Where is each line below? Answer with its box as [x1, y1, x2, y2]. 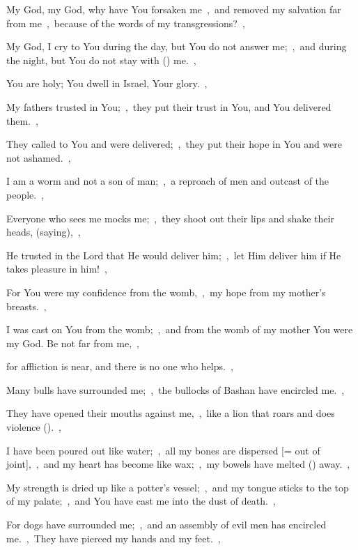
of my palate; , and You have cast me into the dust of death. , [6, 494, 276, 508]
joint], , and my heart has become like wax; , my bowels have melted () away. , [6, 457, 350, 471]
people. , [6, 187, 45, 201]
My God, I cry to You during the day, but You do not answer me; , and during [6, 39, 347, 54]
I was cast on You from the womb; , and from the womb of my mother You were [6, 322, 353, 337]
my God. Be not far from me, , [6, 335, 139, 350]
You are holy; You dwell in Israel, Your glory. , [6, 76, 208, 91]
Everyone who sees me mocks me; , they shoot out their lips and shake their [6, 211, 334, 225]
